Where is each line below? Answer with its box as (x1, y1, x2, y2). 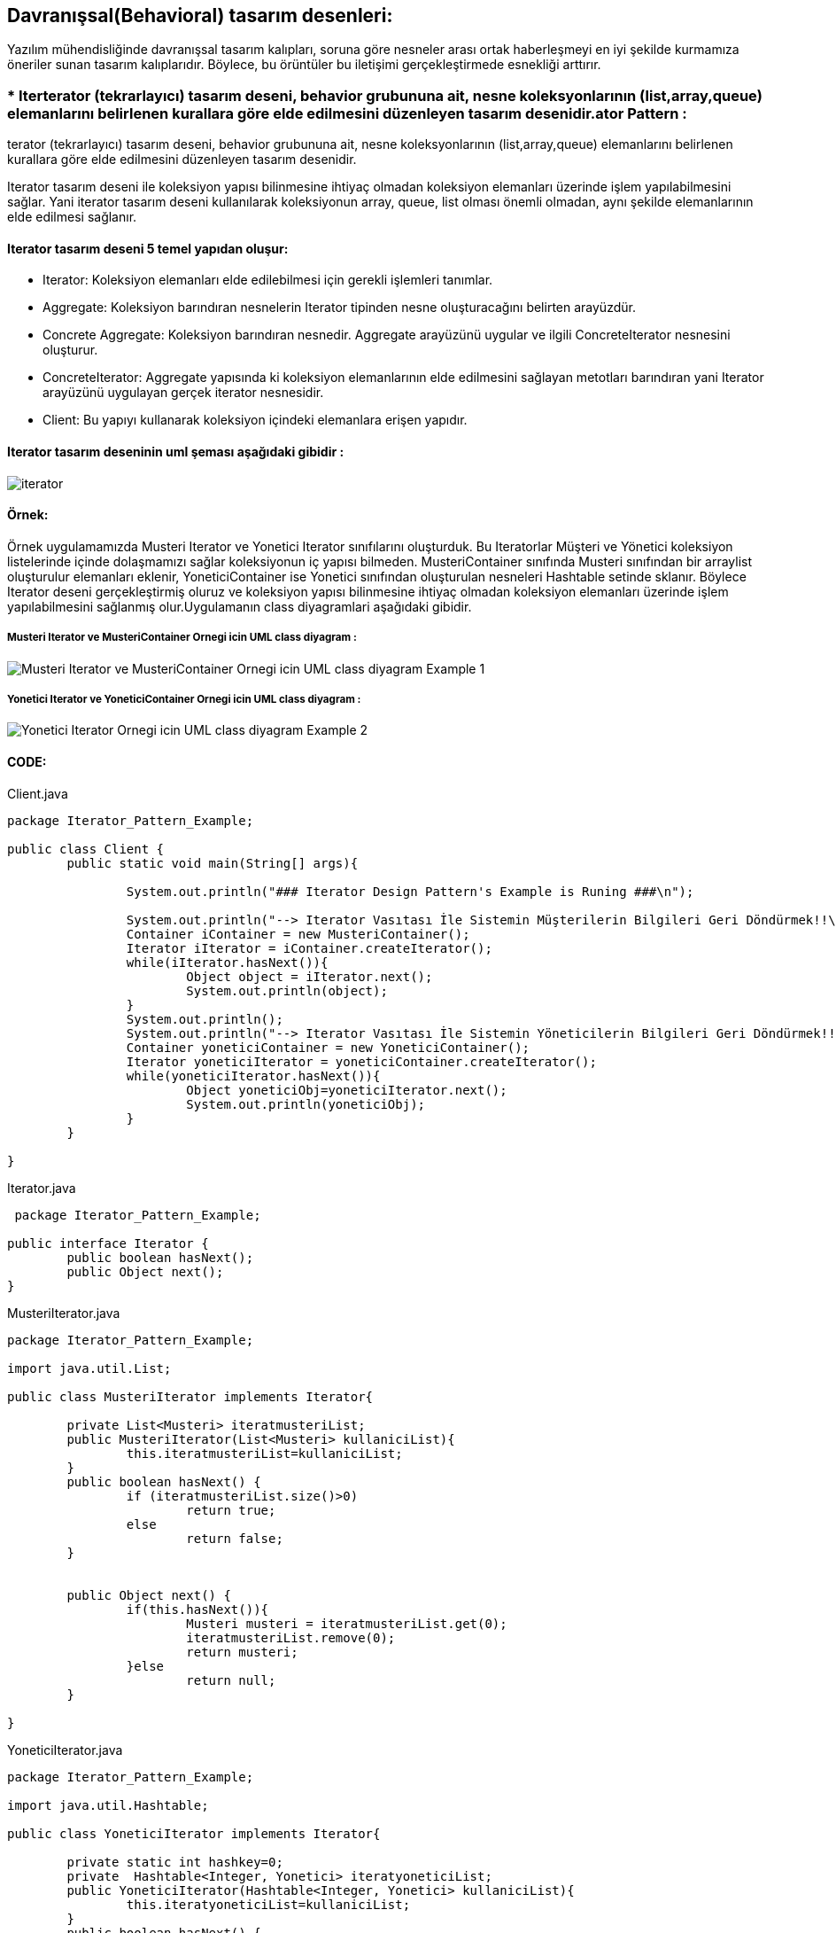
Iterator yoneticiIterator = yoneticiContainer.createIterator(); (126, 1054, 597, 1069)
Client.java (7, 785, 68, 801)
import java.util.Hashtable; (7, 1797, 209, 1812)
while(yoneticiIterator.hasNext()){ (126, 1068, 381, 1083)
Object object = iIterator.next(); (186, 969, 433, 984)
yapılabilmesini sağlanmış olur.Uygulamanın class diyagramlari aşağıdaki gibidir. (7, 598, 472, 614)
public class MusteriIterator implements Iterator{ (7, 1389, 374, 1404)
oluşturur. (43, 342, 98, 358)
